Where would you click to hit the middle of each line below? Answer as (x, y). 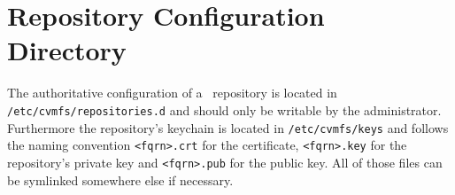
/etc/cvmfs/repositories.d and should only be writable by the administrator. (224, 109)
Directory (67, 50)
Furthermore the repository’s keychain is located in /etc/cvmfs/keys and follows (228, 127)
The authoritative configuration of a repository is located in (172, 93)
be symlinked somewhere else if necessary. (120, 179)
